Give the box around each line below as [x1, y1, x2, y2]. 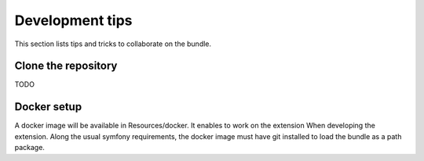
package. [14, 143, 45, 152]
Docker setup [14, 100, 82, 113]
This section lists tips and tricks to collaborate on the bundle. [14, 39, 212, 48]
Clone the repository [14, 59, 118, 73]
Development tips [14, 12, 133, 29]
